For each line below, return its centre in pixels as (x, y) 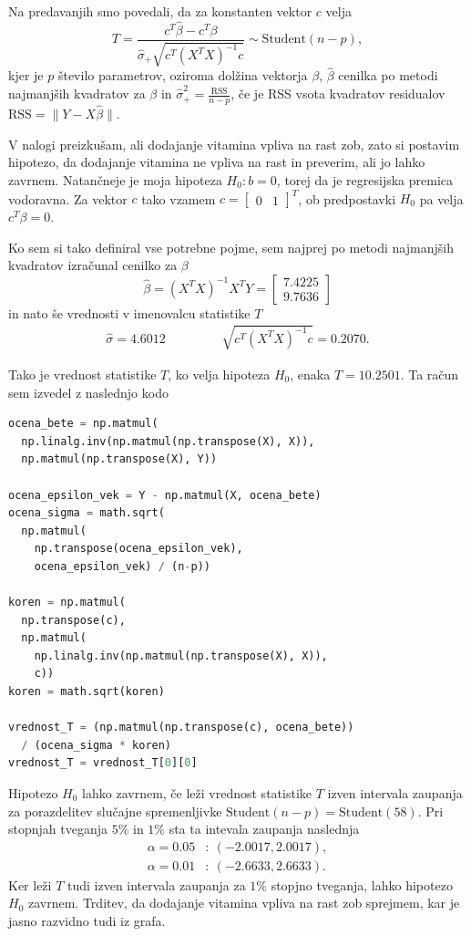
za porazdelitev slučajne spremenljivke (115, 811)
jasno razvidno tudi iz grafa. (87, 921)
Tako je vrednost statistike (82, 374)
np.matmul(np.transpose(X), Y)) (119, 459)
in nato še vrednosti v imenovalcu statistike (129, 312)
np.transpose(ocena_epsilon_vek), (138, 549)
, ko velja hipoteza (219, 374)
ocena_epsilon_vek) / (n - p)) (122, 566)
